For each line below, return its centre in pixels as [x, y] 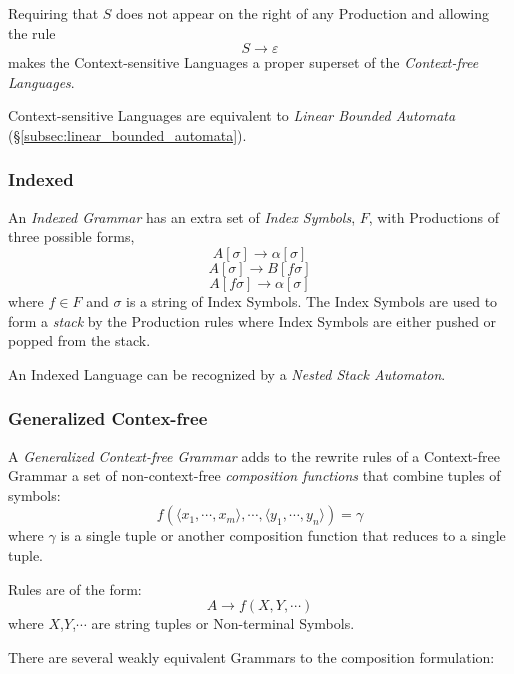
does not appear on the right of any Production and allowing [303, 13]
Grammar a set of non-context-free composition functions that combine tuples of [254, 475]
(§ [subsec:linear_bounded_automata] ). [127, 134]
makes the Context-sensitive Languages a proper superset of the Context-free [243, 62]
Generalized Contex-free [108, 418]
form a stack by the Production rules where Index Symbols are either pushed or [252, 320]
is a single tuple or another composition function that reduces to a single [283, 535]
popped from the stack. [79, 340]
